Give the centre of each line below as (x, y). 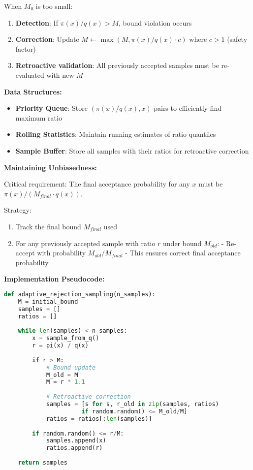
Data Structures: (33, 91)
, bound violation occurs (155, 22)
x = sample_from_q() (66, 338)
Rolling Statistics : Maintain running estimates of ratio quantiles (116, 134)
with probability (62, 253)
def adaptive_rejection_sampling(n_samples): (80, 294)
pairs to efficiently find (188, 108)
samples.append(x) (76, 441)
